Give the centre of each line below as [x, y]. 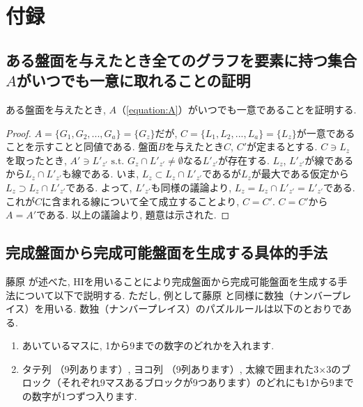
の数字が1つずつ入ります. [79, 396]
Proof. [18, 133]
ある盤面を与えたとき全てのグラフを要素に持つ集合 [181, 59]
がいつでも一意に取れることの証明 [133, 80]
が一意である [326, 133]
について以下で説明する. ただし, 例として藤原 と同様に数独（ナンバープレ [183, 295]
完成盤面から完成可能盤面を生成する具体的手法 [167, 252]
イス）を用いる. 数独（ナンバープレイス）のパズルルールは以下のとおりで [174, 309]
